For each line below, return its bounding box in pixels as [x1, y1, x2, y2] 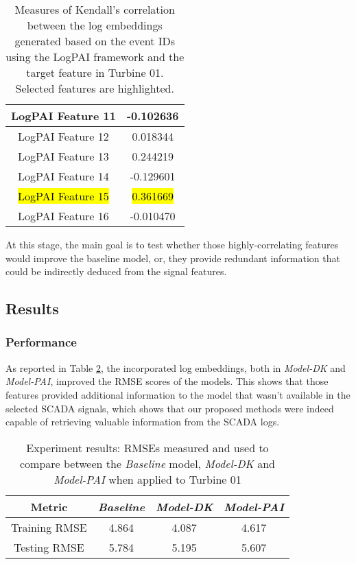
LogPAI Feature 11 [11, 108, 116, 124]
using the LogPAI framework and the [5, 49, 185, 64]
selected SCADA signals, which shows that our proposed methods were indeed [5, 401, 334, 415]
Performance [5, 333, 77, 351]
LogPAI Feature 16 [18, 208, 109, 224]
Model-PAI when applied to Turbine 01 [54, 471, 241, 487]
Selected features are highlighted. [15, 80, 174, 96]
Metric [30, 498, 68, 515]
